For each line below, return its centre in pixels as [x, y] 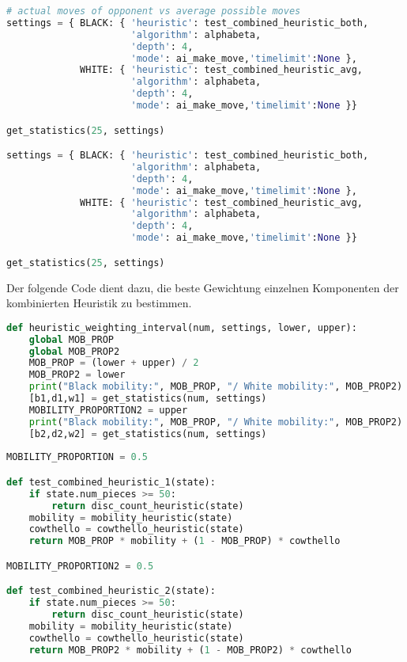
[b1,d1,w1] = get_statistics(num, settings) [148, 399]
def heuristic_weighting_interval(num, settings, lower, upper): [182, 327]
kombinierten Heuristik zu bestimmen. [99, 303]
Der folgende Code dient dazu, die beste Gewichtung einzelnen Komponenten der [203, 287]
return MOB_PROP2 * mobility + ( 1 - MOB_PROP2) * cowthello [190, 650]
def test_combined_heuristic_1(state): [111, 482]
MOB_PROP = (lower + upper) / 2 [114, 363]
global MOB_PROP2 [74, 351]
